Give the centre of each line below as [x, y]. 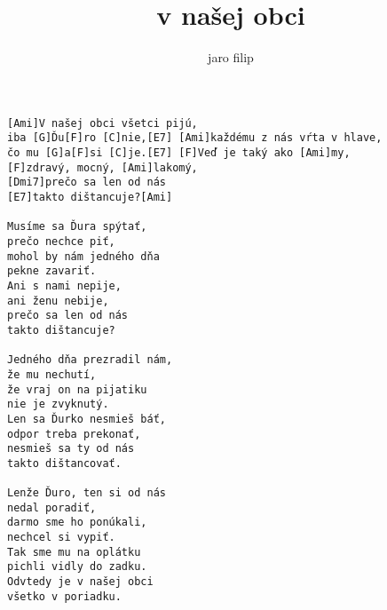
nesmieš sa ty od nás [71, 449]
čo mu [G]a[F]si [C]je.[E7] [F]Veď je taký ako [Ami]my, [179, 153]
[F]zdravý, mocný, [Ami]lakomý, [103, 167]
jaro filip [231, 57]
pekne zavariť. [52, 271]
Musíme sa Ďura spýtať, [77, 227]
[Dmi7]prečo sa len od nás [87, 182]
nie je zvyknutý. [58, 404]
